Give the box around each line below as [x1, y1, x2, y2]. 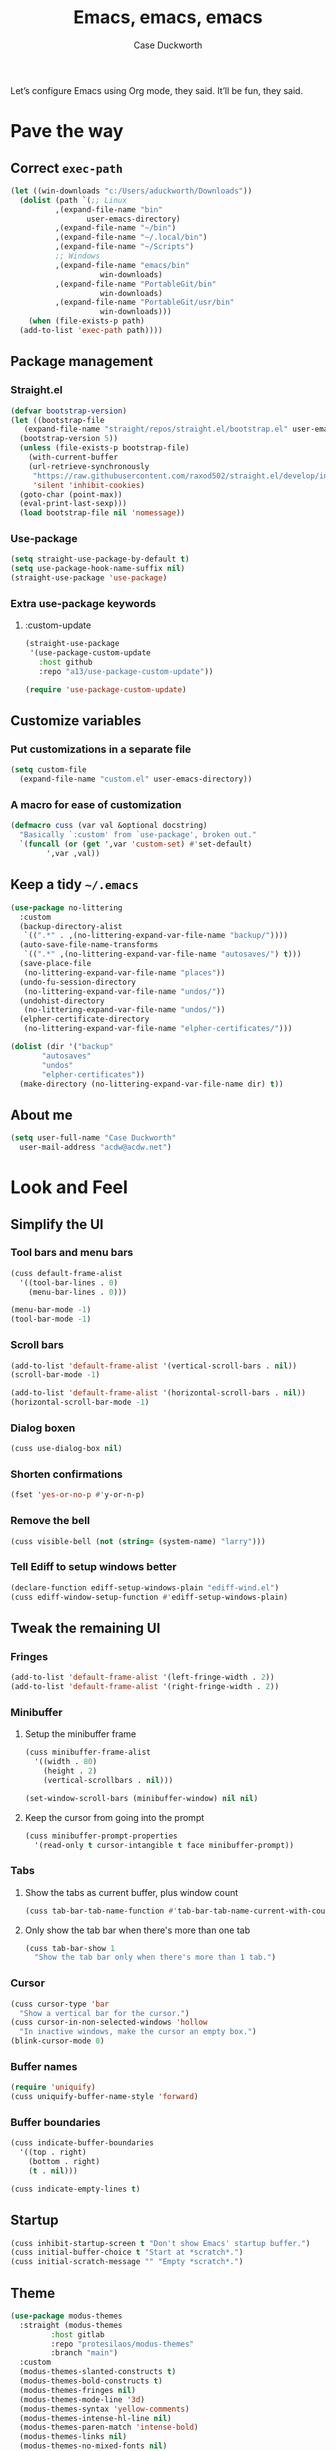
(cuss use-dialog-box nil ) [10, 1444, 123, 1454]
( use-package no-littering [10, 902, 123, 913]
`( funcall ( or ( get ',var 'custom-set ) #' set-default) [19, 839, 253, 850]
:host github [38, 657, 93, 668]
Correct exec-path [10, 159, 123, 176]
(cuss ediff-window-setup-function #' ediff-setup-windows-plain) [10, 1592, 288, 1602]
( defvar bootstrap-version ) [10, 406, 128, 416]
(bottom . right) [28, 2157, 101, 2167]
